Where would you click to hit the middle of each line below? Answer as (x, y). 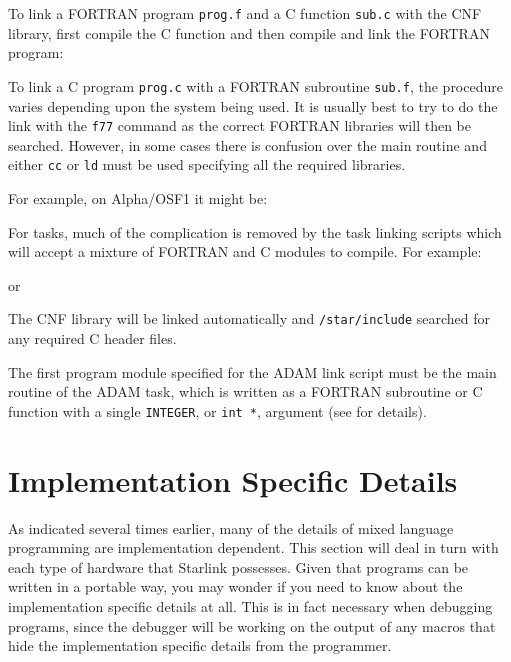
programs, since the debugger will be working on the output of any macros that (252, 625)
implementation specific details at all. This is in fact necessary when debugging (250, 605)
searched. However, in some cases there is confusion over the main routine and (247, 144)
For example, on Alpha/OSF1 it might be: (138, 198)
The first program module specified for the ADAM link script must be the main (252, 371)
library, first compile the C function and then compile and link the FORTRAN (249, 32)
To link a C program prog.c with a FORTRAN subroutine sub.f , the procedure (255, 85)
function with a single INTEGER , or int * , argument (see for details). (217, 410)
